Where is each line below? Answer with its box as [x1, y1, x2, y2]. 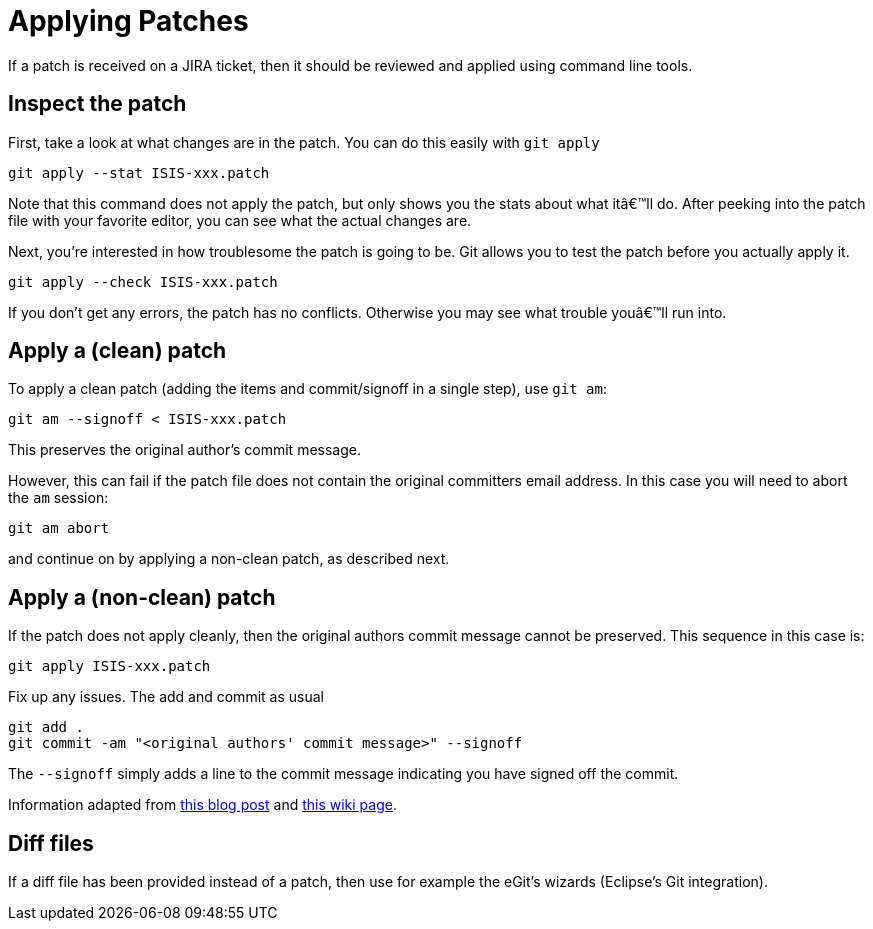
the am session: [8, 489, 109, 507]
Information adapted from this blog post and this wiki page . [8, 796, 397, 814]
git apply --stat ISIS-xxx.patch [8, 164, 270, 181]
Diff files [8, 830, 94, 856]
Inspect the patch [8, 91, 187, 117]
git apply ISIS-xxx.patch [8, 658, 211, 675]
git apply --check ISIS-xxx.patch [8, 273, 278, 290]
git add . [8, 719, 84, 736]
